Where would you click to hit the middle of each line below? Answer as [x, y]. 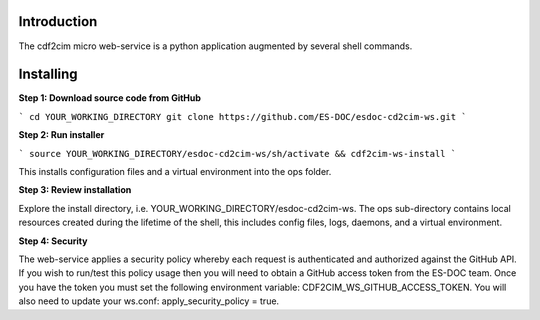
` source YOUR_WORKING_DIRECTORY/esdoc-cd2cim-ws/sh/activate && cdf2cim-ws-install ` [237, 153]
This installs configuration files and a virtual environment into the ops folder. [175, 171]
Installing [48, 74]
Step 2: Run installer [61, 135]
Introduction [58, 21]
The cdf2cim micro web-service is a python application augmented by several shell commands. [215, 46]
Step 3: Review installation [75, 190]
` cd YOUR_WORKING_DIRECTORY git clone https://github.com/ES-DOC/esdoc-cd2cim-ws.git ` [242, 116]
